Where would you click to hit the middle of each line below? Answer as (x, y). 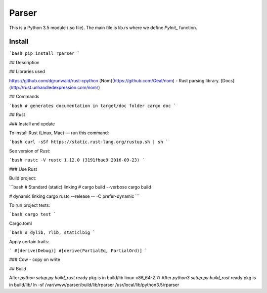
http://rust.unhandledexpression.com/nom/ (55, 88)
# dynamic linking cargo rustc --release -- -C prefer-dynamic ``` (74, 196)
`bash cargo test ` (33, 214)
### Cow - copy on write (35, 259)
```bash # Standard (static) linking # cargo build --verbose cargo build (80, 187)
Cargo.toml (21, 223)
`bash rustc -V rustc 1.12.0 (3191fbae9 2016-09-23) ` (77, 160)
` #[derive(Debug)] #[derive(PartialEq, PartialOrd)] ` (78, 251)
